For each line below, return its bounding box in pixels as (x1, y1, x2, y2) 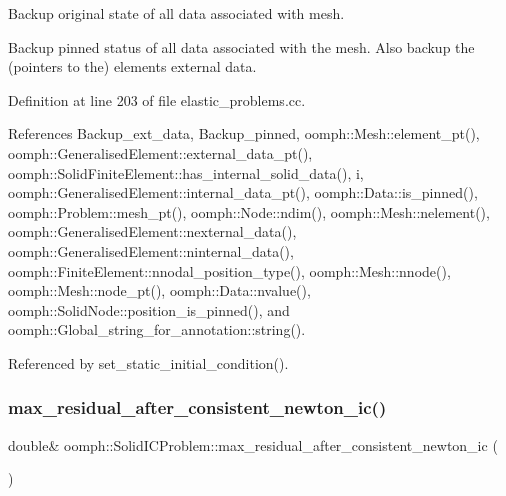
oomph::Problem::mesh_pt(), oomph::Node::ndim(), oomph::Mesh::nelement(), (8, 201, 490, 222)
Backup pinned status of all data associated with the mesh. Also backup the (8, 36, 475, 57)
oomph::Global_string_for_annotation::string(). (8, 319, 306, 340)
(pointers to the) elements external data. (8, 56, 257, 77)
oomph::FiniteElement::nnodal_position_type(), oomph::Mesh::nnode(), (8, 260, 451, 281)
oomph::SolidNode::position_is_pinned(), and (8, 299, 290, 320)
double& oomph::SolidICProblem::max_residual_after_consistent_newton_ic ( (8, 434, 498, 455)
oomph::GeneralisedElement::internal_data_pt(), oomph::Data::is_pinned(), (8, 182, 478, 203)
